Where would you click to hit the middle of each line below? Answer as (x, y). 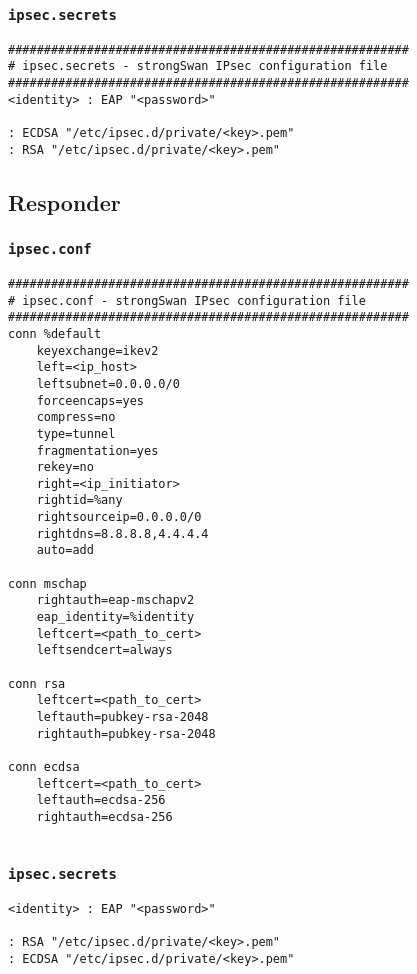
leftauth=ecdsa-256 (101, 800)
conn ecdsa (44, 766)
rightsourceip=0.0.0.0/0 (119, 517)
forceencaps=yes (90, 400)
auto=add (65, 550)
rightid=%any (79, 500)
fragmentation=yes (97, 450)
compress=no (76, 417)
